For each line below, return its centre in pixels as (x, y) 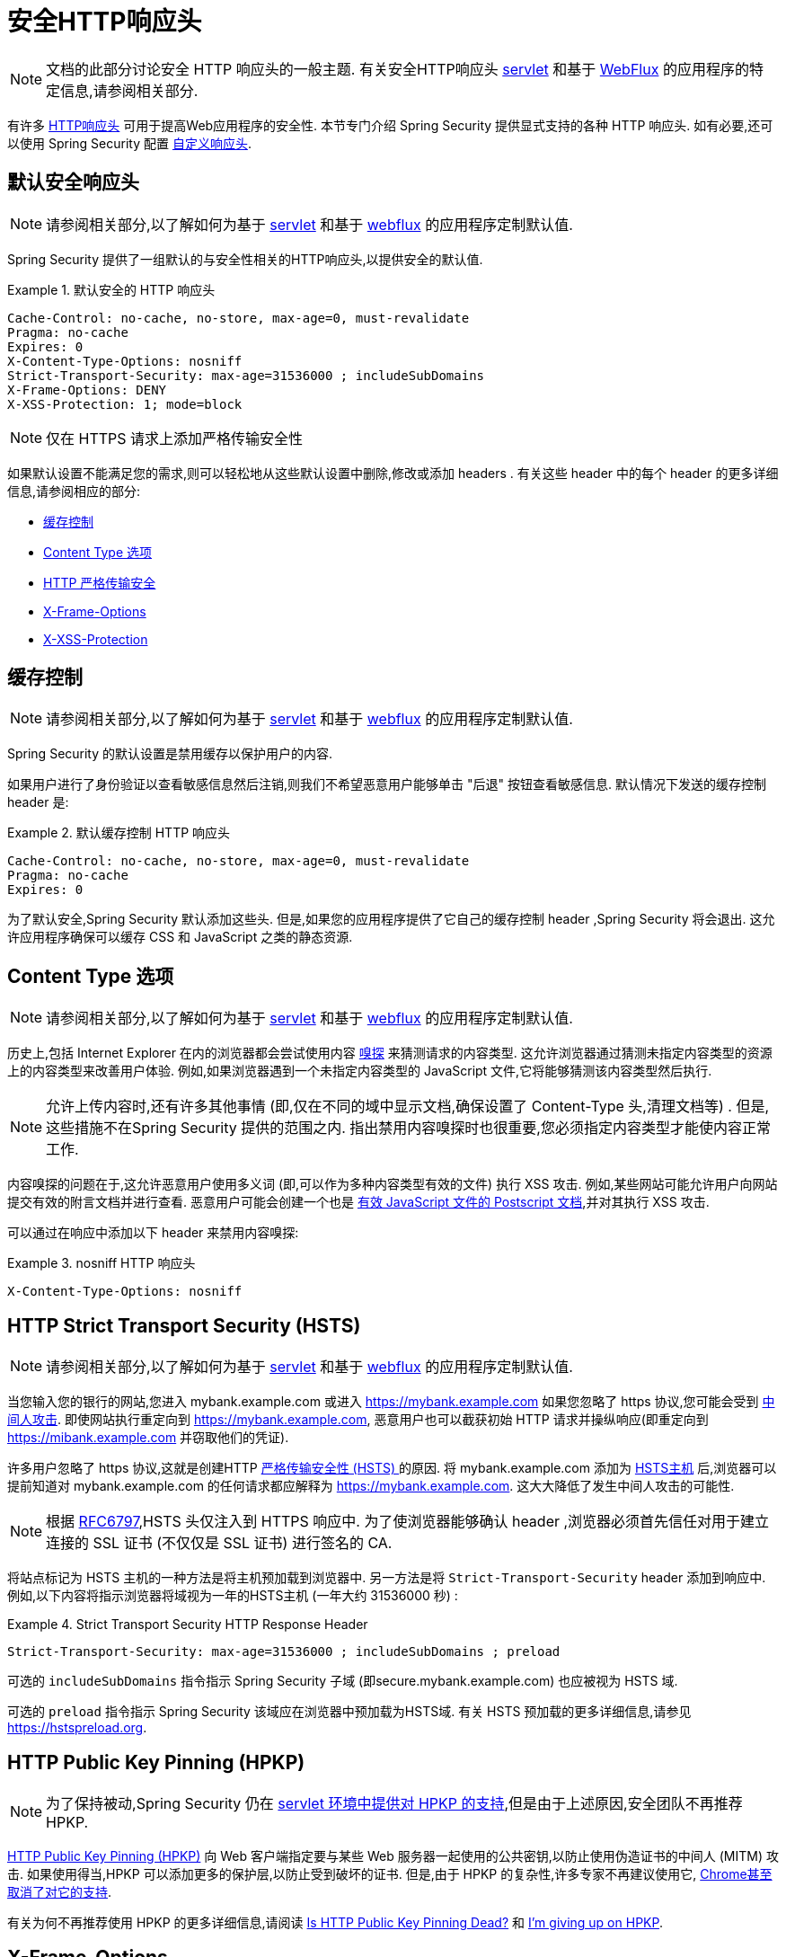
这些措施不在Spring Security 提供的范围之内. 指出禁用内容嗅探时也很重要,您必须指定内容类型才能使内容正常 (408, 1128)
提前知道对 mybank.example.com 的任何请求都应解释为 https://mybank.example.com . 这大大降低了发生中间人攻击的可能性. (371, 1486)
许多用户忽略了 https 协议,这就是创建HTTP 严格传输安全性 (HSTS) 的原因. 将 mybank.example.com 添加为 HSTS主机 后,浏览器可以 (392, 1468)
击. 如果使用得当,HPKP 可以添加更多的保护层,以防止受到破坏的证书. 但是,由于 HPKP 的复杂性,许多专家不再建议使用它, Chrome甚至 (390, 1873)
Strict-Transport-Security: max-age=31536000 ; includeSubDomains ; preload (284, 1652)
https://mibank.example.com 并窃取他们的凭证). (148, 1438)
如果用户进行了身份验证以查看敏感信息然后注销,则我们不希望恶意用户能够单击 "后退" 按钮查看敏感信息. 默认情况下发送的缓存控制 (387, 784)
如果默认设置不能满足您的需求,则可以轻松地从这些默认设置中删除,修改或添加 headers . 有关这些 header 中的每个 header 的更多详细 (393, 473)
